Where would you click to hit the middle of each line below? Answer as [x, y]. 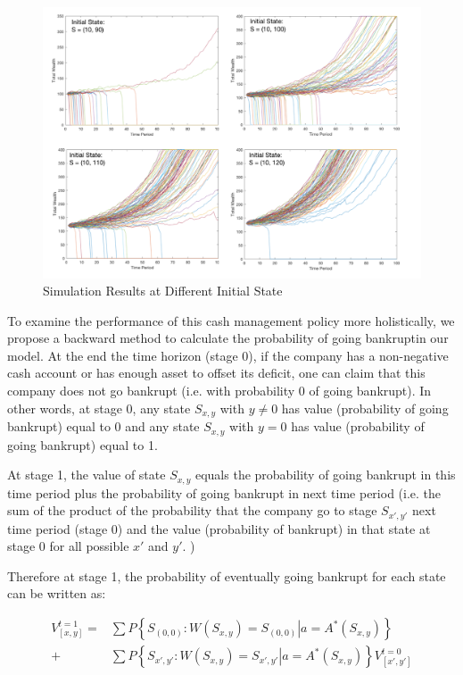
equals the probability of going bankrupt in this [325, 475]
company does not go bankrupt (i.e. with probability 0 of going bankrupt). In [219, 391]
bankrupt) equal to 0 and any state [103, 426]
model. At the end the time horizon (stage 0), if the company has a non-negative [228, 355]
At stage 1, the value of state [87, 475]
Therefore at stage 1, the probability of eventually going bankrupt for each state [227, 575]
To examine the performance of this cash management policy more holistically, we [231, 320]
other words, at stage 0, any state [99, 408]
